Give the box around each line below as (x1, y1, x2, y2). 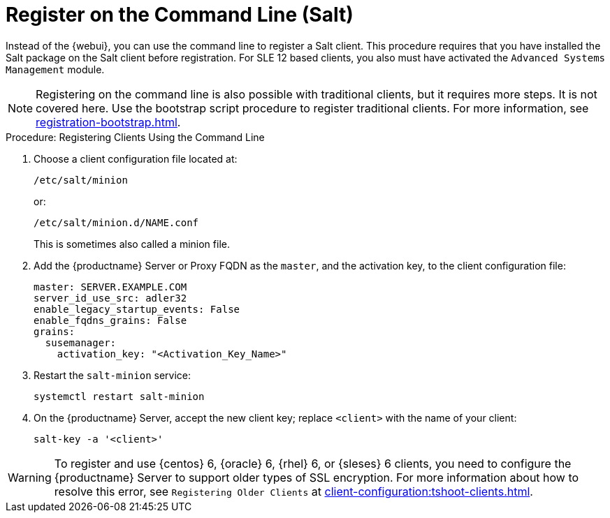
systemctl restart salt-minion (34, 390, 205, 402)
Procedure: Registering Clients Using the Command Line (6, 131, 265, 143)
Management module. (6, 63, 105, 75)
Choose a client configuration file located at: (34, 152, 238, 165)
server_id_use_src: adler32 (34, 292, 187, 304)
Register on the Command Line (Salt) (6, 3, 354, 27)
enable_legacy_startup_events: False (34, 303, 240, 315)
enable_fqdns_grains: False (34, 314, 187, 326)
